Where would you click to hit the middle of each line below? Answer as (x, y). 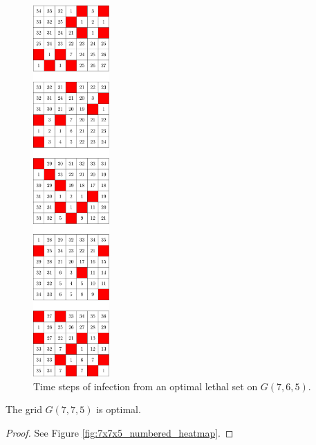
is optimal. (119, 409)
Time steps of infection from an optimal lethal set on (146, 386)
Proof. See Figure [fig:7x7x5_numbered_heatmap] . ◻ (120, 432)
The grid (24, 409)
